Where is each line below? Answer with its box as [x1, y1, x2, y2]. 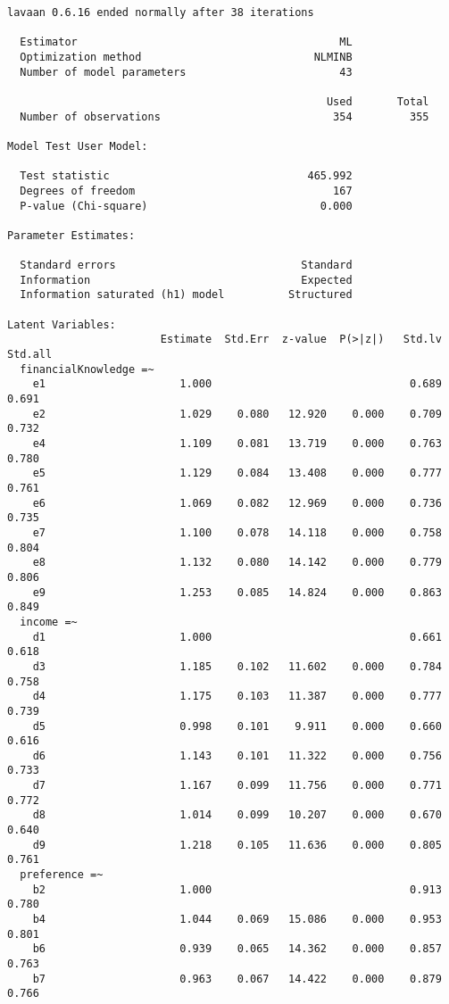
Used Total [326, 95, 429, 108]
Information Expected [20, 273, 353, 286]
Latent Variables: [7, 318, 116, 331]
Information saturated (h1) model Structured [20, 288, 353, 302]
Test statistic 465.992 [20, 170, 353, 183]
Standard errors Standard [20, 259, 353, 272]
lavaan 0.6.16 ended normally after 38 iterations [7, 6, 314, 19]
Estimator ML [20, 36, 353, 49]
